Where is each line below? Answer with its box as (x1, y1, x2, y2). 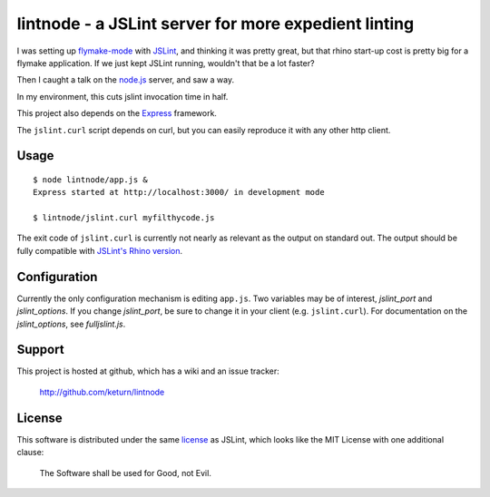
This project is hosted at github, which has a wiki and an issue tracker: (16, 365, 280, 376)
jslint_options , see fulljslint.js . (16, 318, 126, 329)
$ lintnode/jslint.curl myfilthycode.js (33, 213, 215, 223)
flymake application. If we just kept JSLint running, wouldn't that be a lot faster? (16, 57, 315, 68)
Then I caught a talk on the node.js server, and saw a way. (16, 74, 235, 85)
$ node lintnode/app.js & (33, 174, 149, 185)
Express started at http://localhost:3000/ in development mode (33, 187, 326, 198)
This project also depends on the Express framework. (16, 108, 218, 119)
